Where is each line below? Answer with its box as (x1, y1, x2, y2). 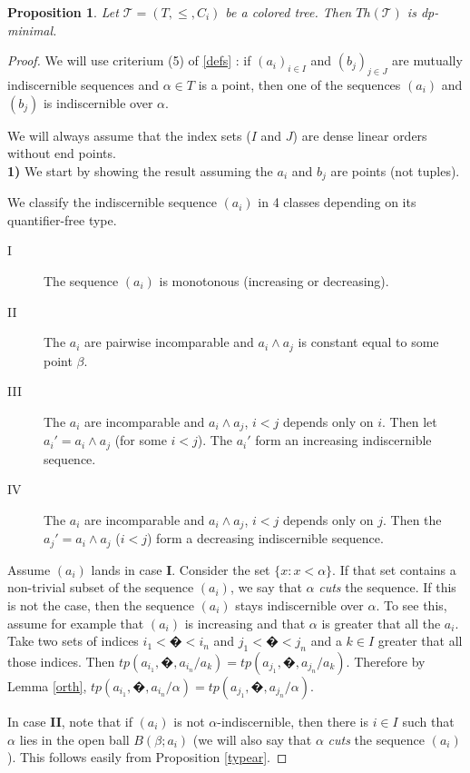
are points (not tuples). (330, 161, 460, 180)
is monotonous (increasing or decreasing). (159, 272, 389, 290)
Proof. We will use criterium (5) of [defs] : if (7, 51, 251, 70)
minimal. (7, 20, 57, 39)
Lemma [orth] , (7, 677, 87, 695)
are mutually (392, 51, 463, 70)
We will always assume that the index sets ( (7, 125, 251, 144)
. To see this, (376, 596, 447, 615)
